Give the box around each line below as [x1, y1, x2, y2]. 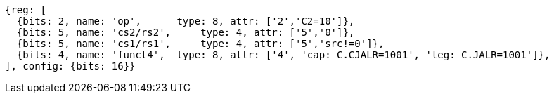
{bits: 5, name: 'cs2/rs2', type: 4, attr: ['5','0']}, [16, 27, 355, 38]
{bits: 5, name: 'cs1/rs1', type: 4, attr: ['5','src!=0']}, [16, 38, 385, 49]
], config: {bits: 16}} [5, 60, 136, 72]
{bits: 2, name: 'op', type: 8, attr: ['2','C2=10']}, [16, 15, 355, 27]
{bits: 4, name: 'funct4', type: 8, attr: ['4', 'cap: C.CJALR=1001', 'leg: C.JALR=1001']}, [16, 49, 550, 60]
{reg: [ [5, 4, 47, 15]
